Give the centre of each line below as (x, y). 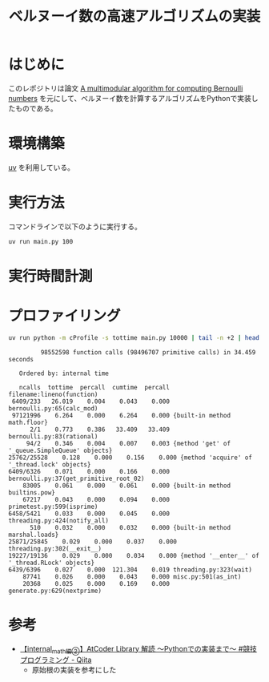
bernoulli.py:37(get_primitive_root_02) (77, 478)
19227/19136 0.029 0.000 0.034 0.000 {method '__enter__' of (134, 555)
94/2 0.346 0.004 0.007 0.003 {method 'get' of (128, 443)
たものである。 (33, 108)
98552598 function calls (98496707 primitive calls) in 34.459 (148, 352)
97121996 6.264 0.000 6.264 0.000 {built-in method (121, 415)
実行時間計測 (51, 276)
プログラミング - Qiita (56, 660)
